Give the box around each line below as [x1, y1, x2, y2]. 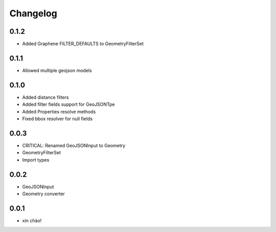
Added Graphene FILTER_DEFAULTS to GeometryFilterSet [22, 41, 144, 47]
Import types [22, 156, 50, 163]
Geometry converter [22, 191, 65, 197]
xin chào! [22, 217, 42, 223]
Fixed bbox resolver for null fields [22, 115, 93, 122]
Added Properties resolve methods [22, 108, 96, 114]
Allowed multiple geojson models [22, 67, 92, 74]
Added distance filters [22, 94, 69, 100]
